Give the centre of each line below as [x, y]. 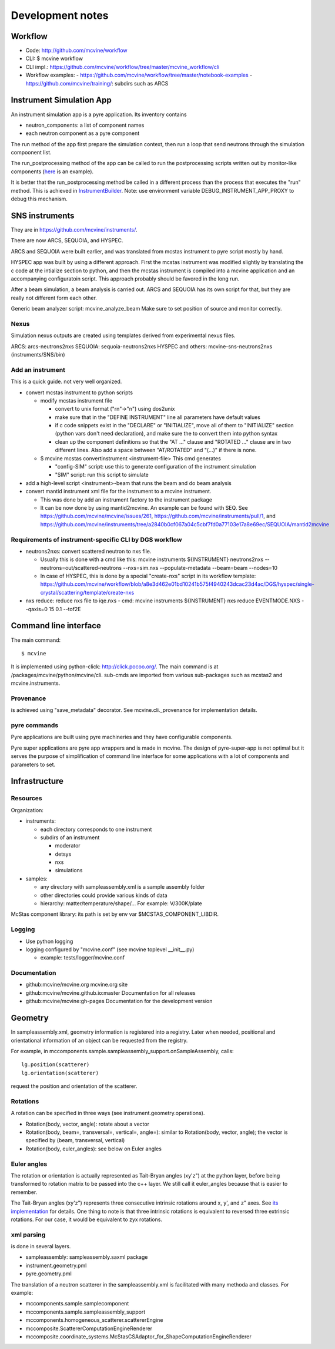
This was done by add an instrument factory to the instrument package [126, 499]
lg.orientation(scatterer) [60, 1073]
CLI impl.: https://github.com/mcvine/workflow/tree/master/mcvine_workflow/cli [123, 67]
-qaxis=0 [37, 609]
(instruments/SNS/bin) [38, 354]
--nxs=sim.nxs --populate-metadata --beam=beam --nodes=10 [200, 568]
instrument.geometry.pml [56, 1265]
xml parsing [28, 1235]
